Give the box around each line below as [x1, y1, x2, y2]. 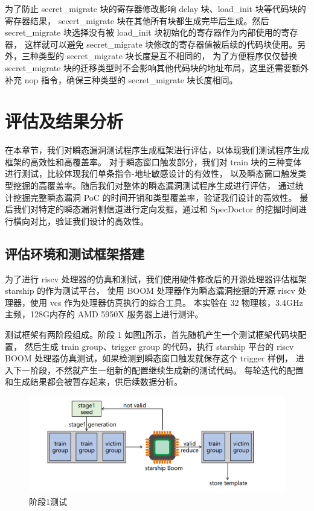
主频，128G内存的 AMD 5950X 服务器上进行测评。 [5, 308, 203, 320]
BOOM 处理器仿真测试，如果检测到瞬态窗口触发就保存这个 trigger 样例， [5, 352, 293, 364]
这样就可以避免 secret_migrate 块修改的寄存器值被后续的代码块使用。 [24, 37, 298, 50]
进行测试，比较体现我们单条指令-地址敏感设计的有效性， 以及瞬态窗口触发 [5, 167, 298, 180]
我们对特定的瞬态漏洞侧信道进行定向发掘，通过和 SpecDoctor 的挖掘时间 [13, 203, 298, 215]
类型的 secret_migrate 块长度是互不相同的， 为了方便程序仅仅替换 [38, 49, 298, 62]
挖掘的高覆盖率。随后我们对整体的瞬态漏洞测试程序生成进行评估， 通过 [13, 179, 295, 192]
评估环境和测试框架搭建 [5, 244, 144, 262]
